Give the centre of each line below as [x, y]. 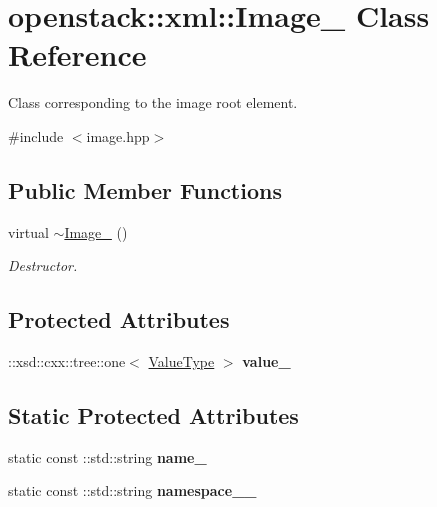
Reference [77, 54]
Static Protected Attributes [153, 415]
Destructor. [43, 265]
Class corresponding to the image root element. [153, 102]
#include [36, 135]
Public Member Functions [145, 189]
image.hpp [118, 135]
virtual [28, 231]
